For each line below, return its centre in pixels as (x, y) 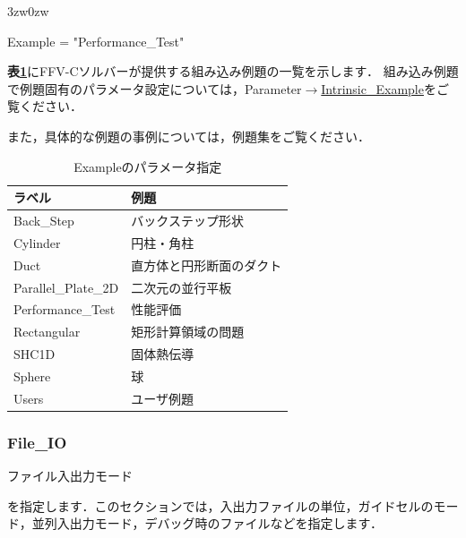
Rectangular (47, 332)
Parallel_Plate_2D (66, 287)
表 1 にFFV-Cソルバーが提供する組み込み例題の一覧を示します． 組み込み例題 (233, 71)
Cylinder (37, 242)
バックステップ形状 (187, 220)
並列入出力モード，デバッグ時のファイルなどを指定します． (207, 523)
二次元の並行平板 (181, 287)
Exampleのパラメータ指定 (148, 166)
